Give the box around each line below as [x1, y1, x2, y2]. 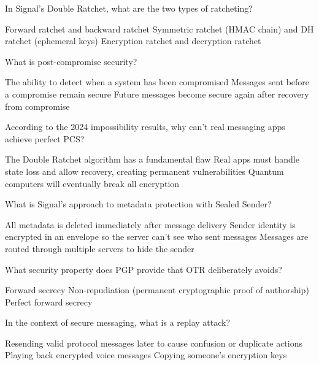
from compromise [5, 99, 70, 112]
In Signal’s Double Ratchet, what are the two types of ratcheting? [5, 2, 253, 14]
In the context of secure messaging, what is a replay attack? [5, 316, 231, 329]
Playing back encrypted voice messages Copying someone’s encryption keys [5, 348, 287, 361]
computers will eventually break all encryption [5, 177, 180, 190]
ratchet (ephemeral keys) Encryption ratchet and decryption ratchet [5, 34, 261, 47]
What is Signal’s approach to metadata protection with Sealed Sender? [5, 198, 272, 210]
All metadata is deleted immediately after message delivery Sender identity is [5, 218, 296, 231]
